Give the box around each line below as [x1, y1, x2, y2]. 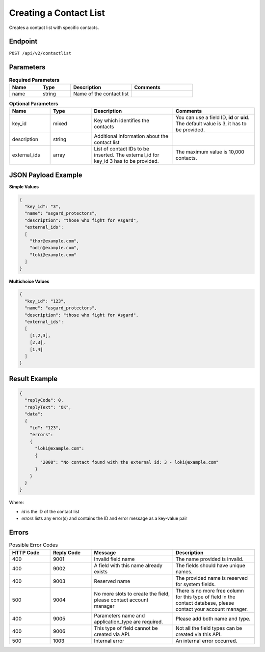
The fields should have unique [175, 562, 245, 569]
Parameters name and [94, 612, 145, 619]
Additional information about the [94, 133, 169, 140]
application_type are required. [94, 618, 163, 625]
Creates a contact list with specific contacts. [9, 25, 99, 30]
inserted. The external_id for [94, 151, 159, 158]
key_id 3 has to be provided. [94, 158, 159, 165]
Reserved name [94, 578, 131, 585]
